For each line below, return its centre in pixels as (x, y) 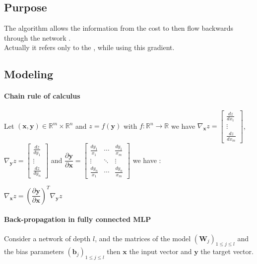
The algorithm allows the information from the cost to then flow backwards (119, 28)
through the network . (37, 37)
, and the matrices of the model (143, 238)
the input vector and (161, 251)
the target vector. (227, 251)
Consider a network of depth (47, 238)
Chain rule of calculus (42, 96)
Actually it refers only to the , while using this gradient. (89, 47)
